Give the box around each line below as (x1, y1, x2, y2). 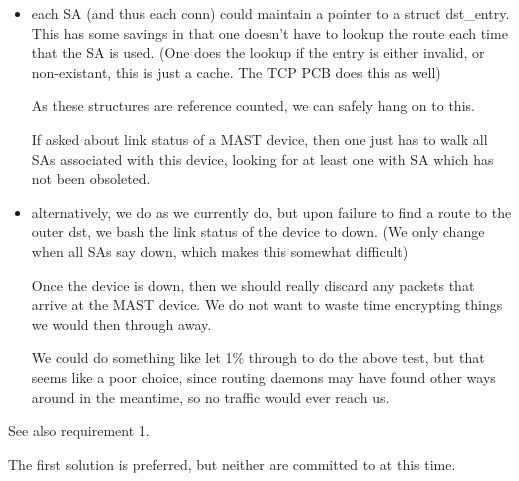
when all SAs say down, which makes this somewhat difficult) (31, 240, 409, 261)
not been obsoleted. (31, 168, 151, 189)
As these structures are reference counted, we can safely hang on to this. (31, 95, 475, 116)
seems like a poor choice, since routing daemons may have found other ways (31, 366, 496, 387)
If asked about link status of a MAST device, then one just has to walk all (31, 128, 488, 149)
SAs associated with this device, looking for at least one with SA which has (31, 148, 494, 169)
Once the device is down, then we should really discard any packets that (31, 274, 475, 295)
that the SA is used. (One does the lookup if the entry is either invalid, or (31, 42, 485, 63)
